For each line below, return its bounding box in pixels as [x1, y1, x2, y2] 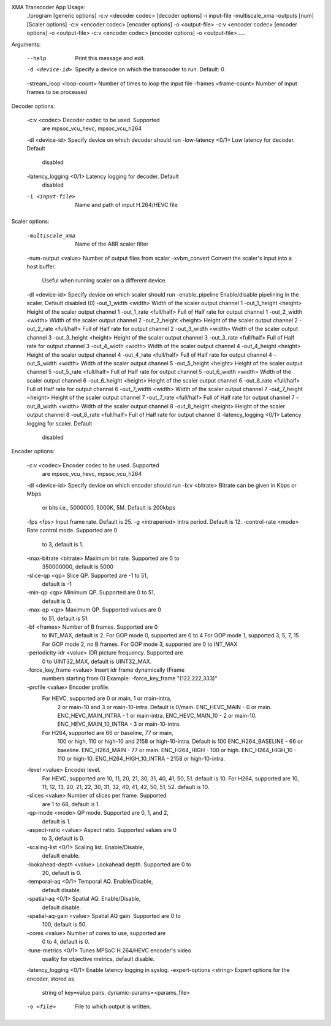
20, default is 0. [42, 869, 82, 876]
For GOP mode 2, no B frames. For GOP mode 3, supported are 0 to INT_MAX [42, 640, 238, 648]
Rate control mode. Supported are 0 [26, 527, 118, 534]
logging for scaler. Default [26, 419, 93, 427]
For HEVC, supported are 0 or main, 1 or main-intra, [42, 694, 172, 702]
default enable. [42, 852, 80, 860]
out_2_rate [26, 325, 53, 333]
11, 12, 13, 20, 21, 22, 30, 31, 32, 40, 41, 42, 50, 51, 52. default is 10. [42, 783, 210, 791]
